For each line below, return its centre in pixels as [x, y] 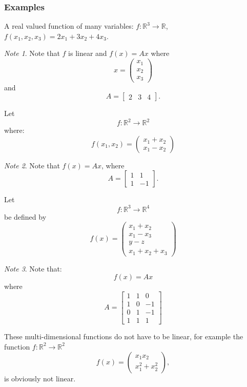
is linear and [88, 53]
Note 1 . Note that [32, 53]
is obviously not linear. [40, 379]
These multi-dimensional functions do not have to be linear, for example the [124, 336]
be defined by [25, 216]
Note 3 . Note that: [33, 268]
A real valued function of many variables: [69, 26]
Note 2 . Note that [32, 165]
